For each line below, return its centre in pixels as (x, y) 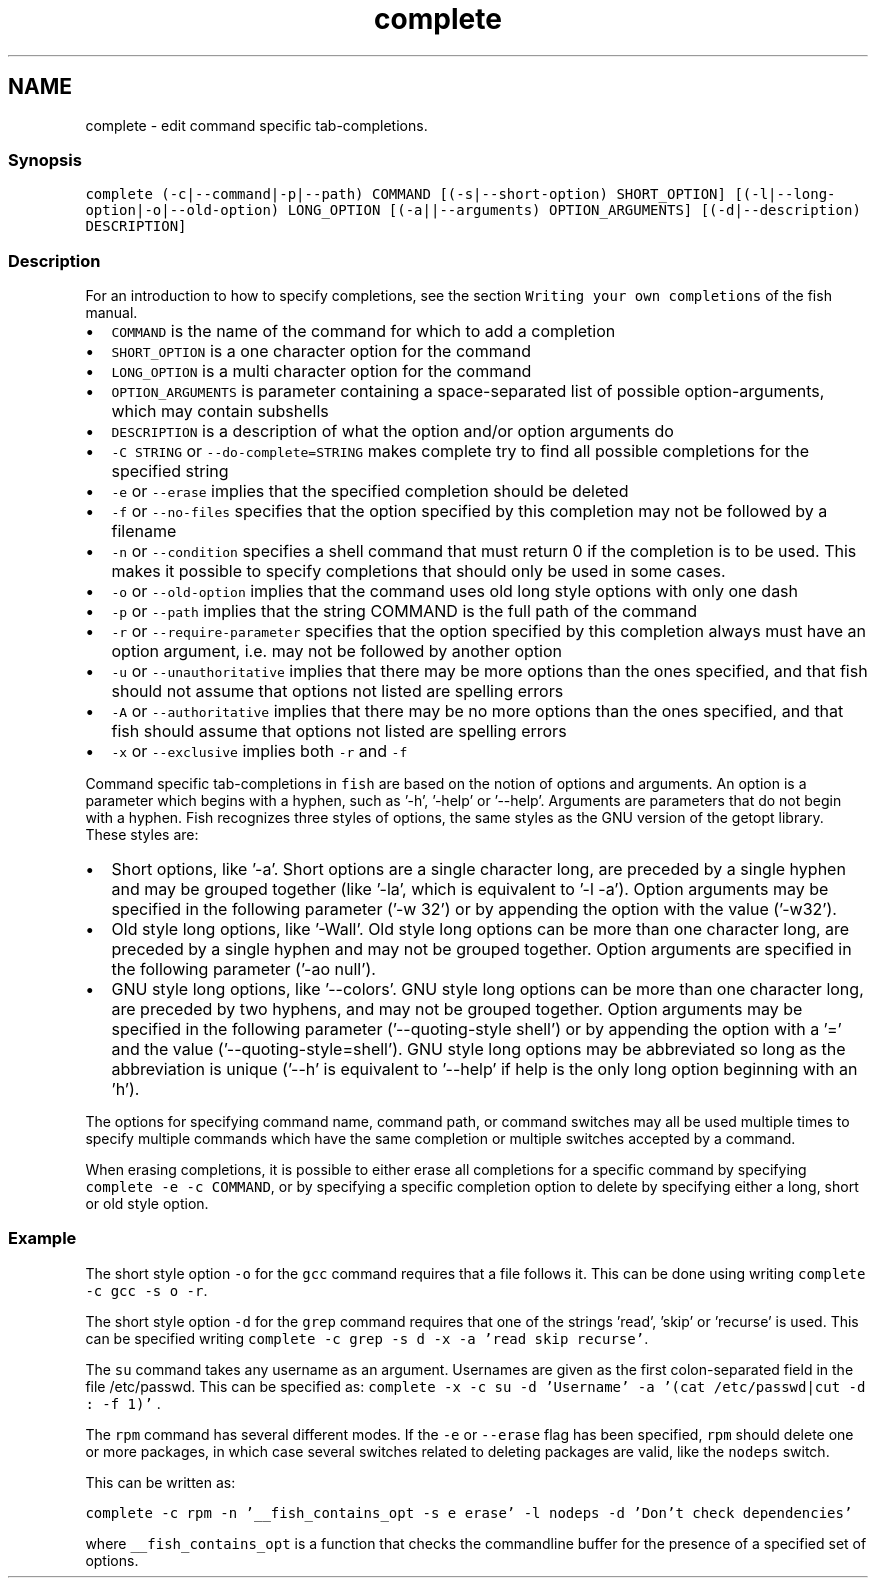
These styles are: (142, 835)
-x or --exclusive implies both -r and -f (259, 751)
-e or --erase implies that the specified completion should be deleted (370, 491)
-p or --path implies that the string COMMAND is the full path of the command (404, 611)
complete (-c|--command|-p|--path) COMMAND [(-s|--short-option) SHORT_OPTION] (405, 194)
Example (42, 1238)
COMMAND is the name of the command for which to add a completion (363, 331)
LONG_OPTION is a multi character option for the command (321, 371)
